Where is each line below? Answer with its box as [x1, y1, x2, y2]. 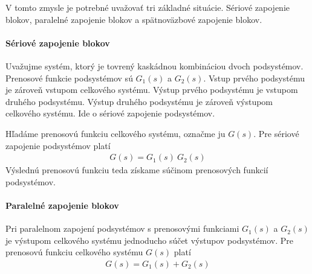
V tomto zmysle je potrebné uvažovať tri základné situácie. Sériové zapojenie [5, 1, 290, 13]
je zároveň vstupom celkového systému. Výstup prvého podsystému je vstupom [5, 83, 298, 96]
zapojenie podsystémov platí [5, 139, 111, 151]
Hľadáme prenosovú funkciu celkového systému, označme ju [5, 127, 226, 139]
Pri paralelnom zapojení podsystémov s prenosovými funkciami [5, 222, 239, 235]
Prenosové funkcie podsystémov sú [5, 71, 133, 84]
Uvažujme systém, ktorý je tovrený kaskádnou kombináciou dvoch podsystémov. [5, 59, 304, 72]
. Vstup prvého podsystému [203, 71, 305, 84]
